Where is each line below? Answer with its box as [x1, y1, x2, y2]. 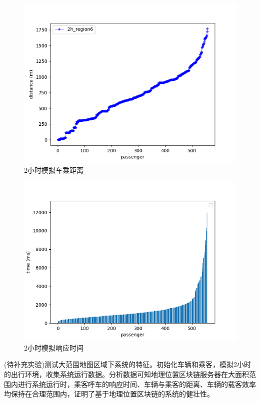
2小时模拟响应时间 [24, 342, 83, 353]
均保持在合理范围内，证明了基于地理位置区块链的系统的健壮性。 [4, 389, 214, 399]
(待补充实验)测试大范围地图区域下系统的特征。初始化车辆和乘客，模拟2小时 [4, 359, 251, 370]
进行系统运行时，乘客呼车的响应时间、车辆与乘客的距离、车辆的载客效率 [17, 379, 256, 389]
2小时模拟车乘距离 [24, 164, 83, 175]
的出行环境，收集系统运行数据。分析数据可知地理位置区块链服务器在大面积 [4, 369, 249, 379]
